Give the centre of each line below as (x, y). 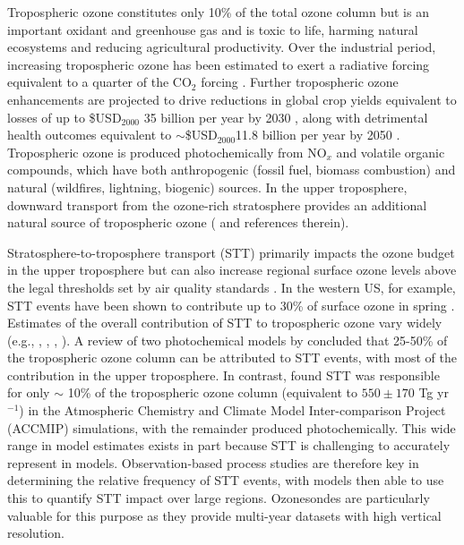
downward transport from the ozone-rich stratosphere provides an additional (217, 204)
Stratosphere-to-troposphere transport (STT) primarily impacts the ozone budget (231, 252)
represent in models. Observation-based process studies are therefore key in (213, 462)
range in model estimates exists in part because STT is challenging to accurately (229, 445)
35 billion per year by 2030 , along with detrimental (286, 117)
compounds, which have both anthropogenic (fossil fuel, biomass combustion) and (232, 170)
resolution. (36, 533)
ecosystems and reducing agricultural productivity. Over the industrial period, (222, 47)
